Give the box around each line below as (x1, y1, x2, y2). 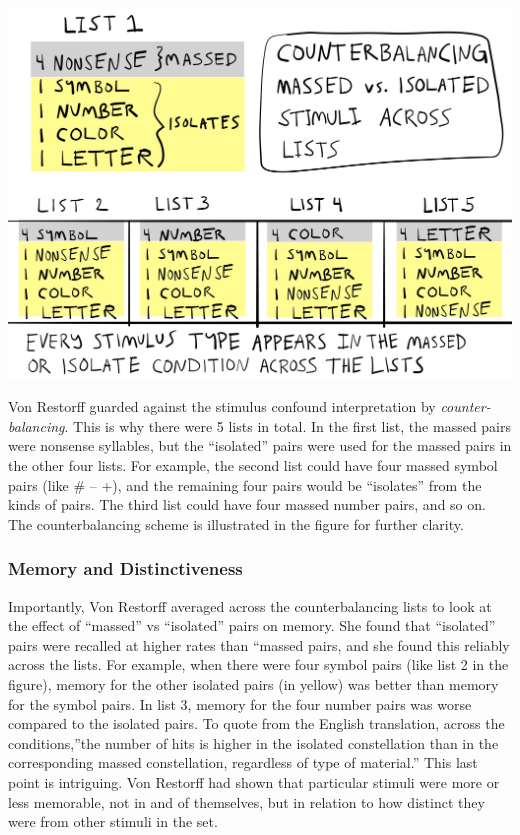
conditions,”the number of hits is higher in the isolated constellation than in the (8, 732, 499, 753)
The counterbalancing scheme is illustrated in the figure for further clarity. (8, 513, 464, 534)
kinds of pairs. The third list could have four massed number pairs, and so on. (8, 494, 486, 515)
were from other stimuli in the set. (8, 811, 218, 832)
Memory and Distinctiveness (8, 556, 243, 581)
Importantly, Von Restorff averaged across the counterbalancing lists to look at (8, 595, 492, 616)
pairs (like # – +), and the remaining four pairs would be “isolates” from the (8, 474, 482, 495)
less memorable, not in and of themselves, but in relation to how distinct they (8, 791, 485, 812)
